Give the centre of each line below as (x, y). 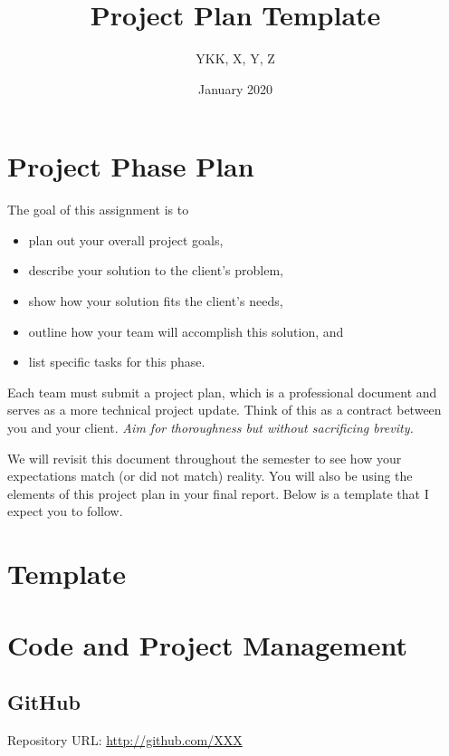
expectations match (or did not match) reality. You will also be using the (210, 476)
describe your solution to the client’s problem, (156, 270)
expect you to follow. (65, 511)
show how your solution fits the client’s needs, (156, 301)
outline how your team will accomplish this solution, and (186, 331)
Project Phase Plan (131, 166)
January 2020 (235, 88)
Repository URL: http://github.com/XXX (125, 739)
